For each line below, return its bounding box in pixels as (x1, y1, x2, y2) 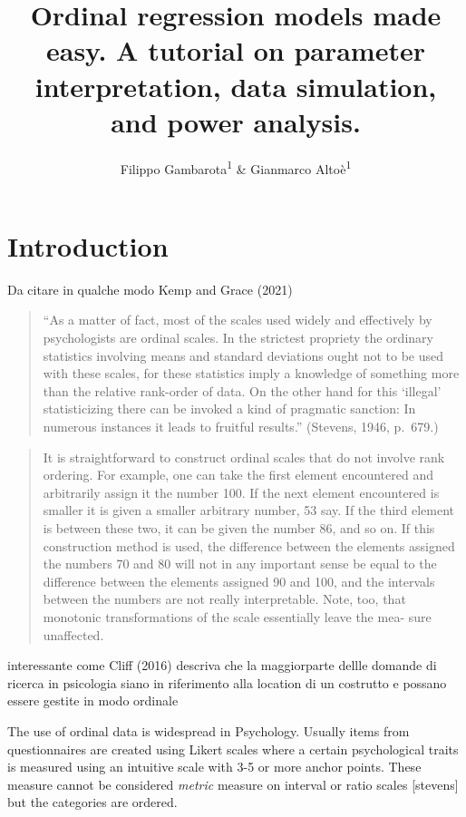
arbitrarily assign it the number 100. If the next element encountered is (43, 482, 440, 501)
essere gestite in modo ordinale (7, 691, 179, 710)
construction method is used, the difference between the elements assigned (43, 536, 455, 555)
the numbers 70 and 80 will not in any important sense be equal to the (43, 554, 437, 573)
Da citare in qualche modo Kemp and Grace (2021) (7, 279, 293, 298)
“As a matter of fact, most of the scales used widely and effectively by (43, 310, 432, 329)
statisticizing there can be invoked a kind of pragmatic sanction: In (43, 399, 416, 418)
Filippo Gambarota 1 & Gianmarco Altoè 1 (120, 156, 352, 178)
